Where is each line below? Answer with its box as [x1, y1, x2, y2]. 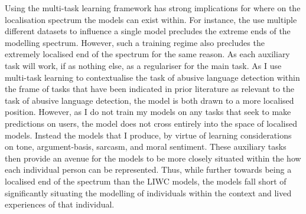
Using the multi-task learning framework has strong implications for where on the [5, 2, 301, 14]
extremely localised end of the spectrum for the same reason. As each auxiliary [5, 48, 290, 60]
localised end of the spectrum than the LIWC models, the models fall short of [5, 175, 287, 187]
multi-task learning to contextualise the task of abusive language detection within [5, 71, 300, 83]
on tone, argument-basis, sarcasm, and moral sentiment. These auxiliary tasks [5, 140, 287, 153]
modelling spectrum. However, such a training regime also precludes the [5, 36, 265, 48]
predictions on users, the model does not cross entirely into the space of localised [5, 117, 298, 129]
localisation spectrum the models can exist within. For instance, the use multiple [5, 13, 297, 25]
